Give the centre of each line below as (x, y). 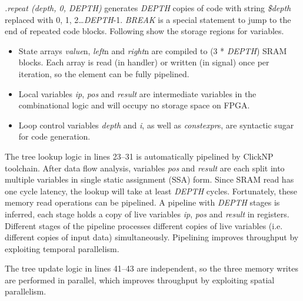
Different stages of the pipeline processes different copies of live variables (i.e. (144, 225)
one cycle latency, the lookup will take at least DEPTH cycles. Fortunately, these (151, 191)
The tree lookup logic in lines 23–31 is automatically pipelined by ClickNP (139, 156)
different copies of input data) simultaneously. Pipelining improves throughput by (152, 237)
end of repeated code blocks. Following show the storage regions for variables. (144, 31)
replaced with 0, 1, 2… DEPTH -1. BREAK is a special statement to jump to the (148, 19)
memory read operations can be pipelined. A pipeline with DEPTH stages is (142, 202)
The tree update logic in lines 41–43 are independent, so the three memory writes (151, 268)
